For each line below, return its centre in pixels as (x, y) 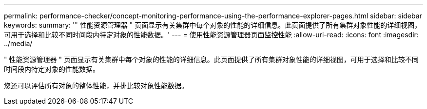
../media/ (18, 43)
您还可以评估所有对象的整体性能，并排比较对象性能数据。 (96, 86)
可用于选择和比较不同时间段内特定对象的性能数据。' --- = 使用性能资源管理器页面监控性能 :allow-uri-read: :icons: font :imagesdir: (211, 35)
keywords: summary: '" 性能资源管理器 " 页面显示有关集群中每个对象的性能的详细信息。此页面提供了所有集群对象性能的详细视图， (213, 25)
